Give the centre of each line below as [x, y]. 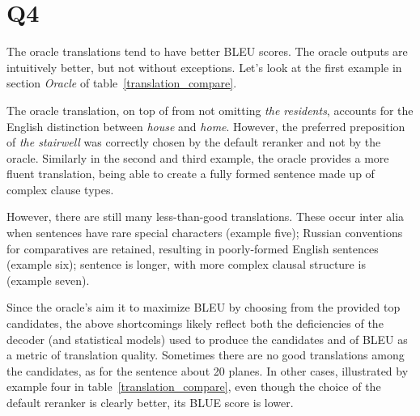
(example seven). [48, 280]
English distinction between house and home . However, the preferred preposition [206, 126]
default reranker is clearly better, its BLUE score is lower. [150, 402]
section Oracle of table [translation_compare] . [122, 83]
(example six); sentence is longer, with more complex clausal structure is [186, 264]
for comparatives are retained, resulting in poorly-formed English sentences [193, 248]
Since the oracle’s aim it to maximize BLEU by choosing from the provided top [204, 307]
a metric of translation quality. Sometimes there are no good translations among [206, 355]
